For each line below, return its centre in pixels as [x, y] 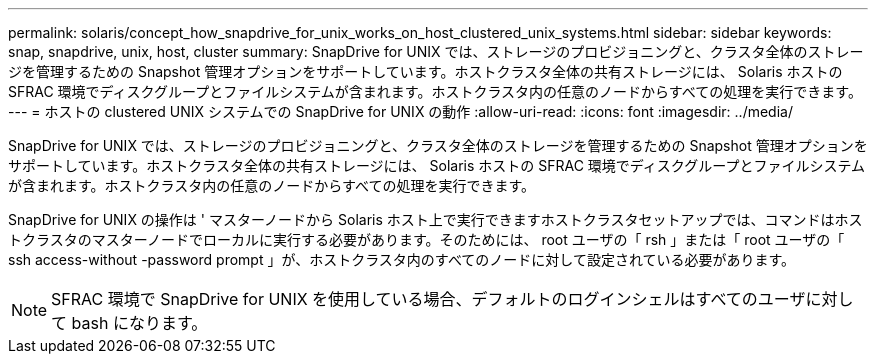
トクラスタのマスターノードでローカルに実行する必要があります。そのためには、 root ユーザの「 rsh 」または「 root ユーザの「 [426, 239]
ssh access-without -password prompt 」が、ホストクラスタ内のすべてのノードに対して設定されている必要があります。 [402, 259]
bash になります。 [139, 323]
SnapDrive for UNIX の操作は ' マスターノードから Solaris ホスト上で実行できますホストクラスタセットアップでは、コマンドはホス [435, 219]
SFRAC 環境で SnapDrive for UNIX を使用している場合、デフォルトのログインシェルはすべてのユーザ [428, 299]
